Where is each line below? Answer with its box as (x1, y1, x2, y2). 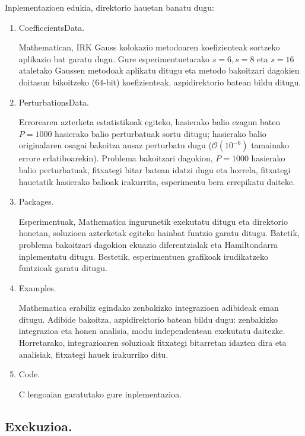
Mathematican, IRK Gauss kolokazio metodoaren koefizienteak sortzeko (18, 41, 280, 53)
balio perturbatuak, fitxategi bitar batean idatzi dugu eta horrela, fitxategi (18, 163, 291, 176)
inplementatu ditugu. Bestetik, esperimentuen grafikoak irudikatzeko (18, 250, 268, 262)
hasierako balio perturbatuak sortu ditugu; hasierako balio (55, 127, 266, 139)
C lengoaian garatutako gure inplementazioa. (18, 387, 182, 400)
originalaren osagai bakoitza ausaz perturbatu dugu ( (18, 139, 212, 151)
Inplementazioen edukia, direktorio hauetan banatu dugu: (5, 1, 214, 13)
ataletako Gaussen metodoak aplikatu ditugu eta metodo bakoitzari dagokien (18, 64, 300, 77)
